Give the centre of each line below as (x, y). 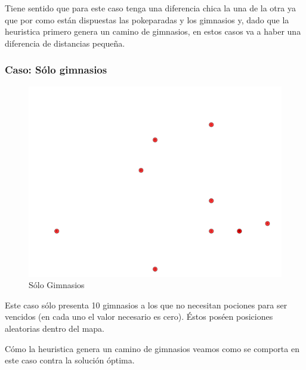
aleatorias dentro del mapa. (55, 328)
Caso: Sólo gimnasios (56, 70)
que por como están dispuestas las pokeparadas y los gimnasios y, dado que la (147, 19)
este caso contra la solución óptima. (70, 360)
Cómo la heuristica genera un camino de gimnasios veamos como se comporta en (152, 348)
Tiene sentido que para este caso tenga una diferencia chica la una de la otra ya (150, 8)
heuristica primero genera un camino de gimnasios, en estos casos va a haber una (153, 31)
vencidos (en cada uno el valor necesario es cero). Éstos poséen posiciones (139, 317)
